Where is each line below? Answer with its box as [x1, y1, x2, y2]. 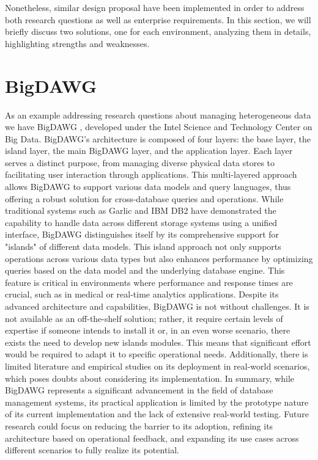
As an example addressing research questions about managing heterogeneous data [5, 108, 311, 121]
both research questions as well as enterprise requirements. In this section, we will [5, 13, 311, 26]
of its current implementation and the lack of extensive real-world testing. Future [5, 407, 309, 420]
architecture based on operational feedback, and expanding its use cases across [5, 431, 299, 444]
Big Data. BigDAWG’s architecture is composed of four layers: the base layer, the [5, 132, 311, 145]
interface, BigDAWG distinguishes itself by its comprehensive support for [5, 228, 279, 241]
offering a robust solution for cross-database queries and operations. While [5, 192, 284, 205]
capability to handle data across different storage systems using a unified [5, 216, 278, 228]
